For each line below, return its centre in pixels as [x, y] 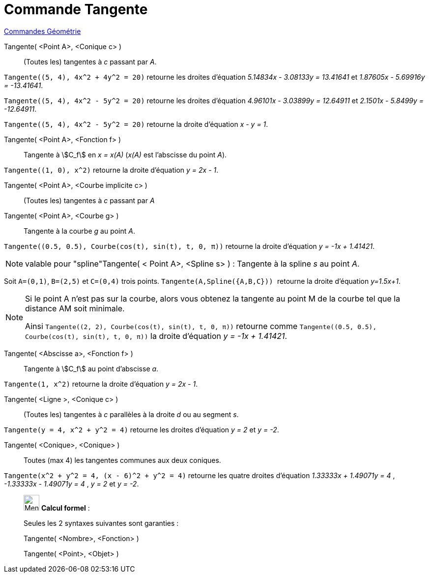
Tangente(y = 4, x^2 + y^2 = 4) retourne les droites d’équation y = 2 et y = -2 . [142, 429]
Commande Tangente [76, 9]
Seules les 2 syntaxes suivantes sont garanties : [101, 523]
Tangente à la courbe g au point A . [80, 231]
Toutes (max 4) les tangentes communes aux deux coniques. [122, 460]
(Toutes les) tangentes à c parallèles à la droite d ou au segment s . [131, 414]
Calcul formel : [65, 508]
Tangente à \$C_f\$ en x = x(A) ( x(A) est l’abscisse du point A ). [125, 154]
